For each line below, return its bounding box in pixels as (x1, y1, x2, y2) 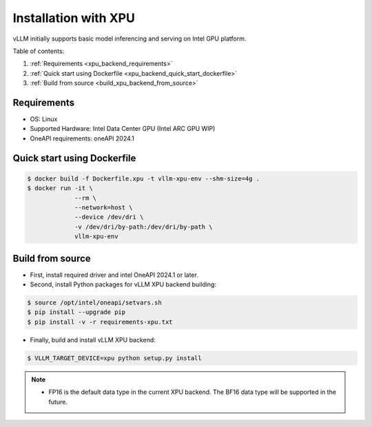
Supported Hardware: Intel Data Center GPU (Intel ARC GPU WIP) (30, 125, 216, 133)
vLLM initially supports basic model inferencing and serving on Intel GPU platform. (12, 34, 247, 43)
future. (48, 397, 68, 406)
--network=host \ (74, 203, 134, 211)
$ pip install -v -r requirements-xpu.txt (27, 317, 173, 326)
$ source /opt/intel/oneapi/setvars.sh (27, 299, 162, 306)
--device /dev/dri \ (74, 213, 144, 221)
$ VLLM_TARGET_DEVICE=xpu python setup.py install (27, 354, 203, 362)
